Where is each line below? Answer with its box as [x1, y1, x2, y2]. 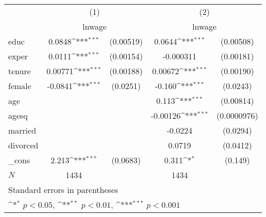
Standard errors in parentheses [8, 184, 118, 196]
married [8, 124, 36, 136]
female [8, 80, 31, 92]
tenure [8, 65, 31, 77]
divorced [8, 139, 38, 151]
